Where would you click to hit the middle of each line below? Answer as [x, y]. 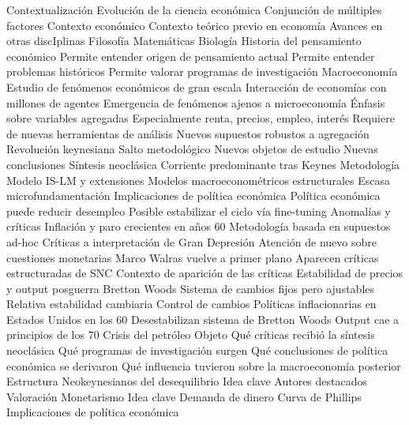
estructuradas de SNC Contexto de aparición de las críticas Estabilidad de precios [205, 273]
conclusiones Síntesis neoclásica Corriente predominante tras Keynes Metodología [203, 164]
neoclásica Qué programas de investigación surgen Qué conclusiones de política [197, 350]
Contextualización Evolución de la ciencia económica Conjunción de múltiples [194, 9]
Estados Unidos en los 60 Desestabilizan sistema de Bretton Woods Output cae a [203, 319]
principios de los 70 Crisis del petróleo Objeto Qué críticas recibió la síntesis [191, 335]
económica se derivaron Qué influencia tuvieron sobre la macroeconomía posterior [204, 365]
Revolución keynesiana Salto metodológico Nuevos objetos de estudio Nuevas [192, 149]
